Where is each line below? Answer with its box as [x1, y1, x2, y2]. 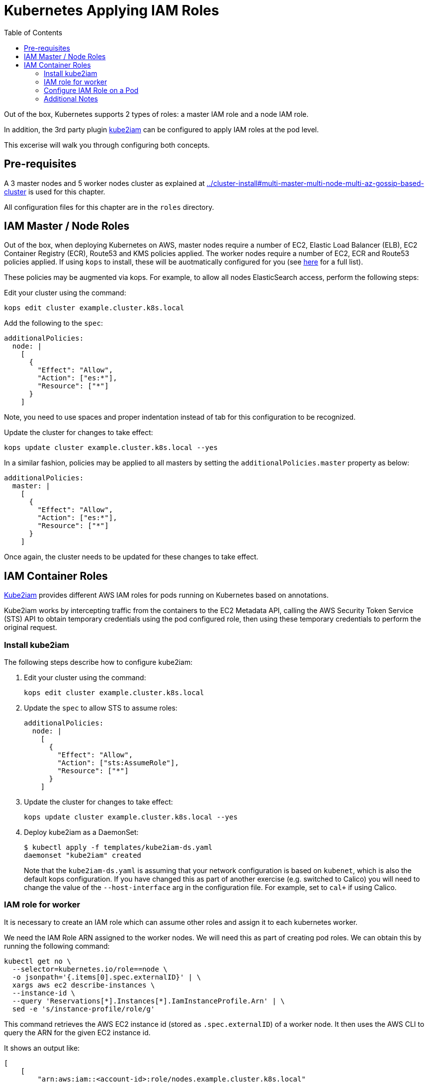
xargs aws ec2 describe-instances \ [12, 981, 155, 989]
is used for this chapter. [28, 187, 105, 196]
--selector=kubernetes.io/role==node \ [12, 965, 168, 973]
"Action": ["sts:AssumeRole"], [57, 759, 179, 767]
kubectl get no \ [4, 957, 71, 965]
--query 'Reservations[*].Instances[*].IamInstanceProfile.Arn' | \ [12, 996, 285, 1005]
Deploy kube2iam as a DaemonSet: [24, 828, 139, 837]
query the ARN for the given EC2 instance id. [4, 1028, 151, 1037]
